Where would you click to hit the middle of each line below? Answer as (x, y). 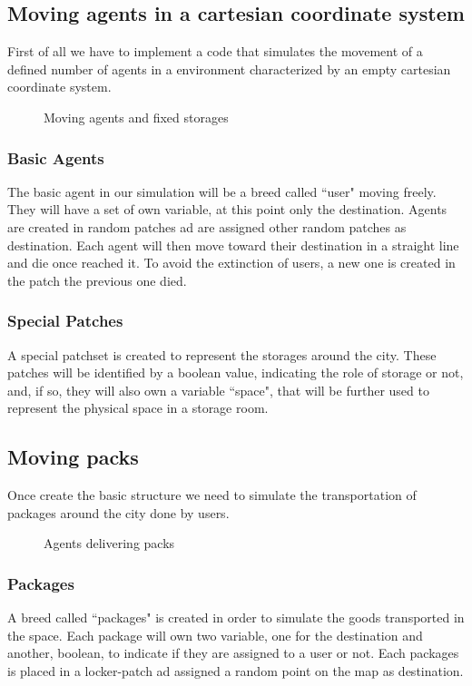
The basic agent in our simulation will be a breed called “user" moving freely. (222, 191)
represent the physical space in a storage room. (138, 408)
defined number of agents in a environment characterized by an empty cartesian (229, 69)
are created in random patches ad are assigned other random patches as (207, 226)
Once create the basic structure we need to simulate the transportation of (212, 495)
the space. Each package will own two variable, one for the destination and (215, 635)
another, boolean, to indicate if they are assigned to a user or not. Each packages (233, 653)
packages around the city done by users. (118, 512)
